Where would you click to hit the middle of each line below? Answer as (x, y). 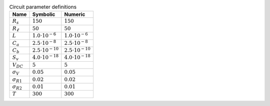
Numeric (75, 14)
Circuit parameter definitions (43, 7)
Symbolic (44, 14)
